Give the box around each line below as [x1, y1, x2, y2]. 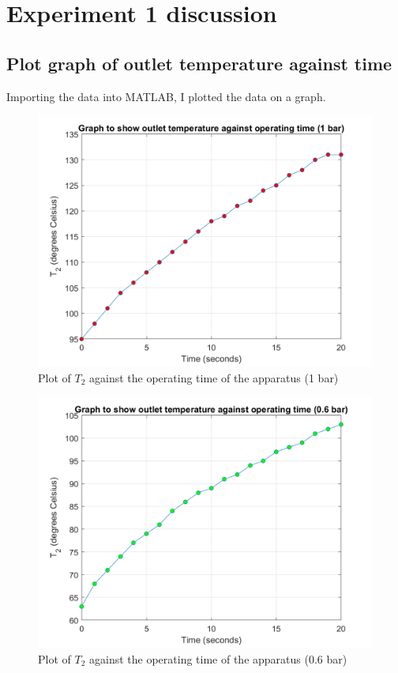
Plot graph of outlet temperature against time [6, 51, 392, 75]
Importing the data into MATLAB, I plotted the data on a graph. [6, 88, 326, 104]
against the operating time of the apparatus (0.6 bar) [89, 650, 347, 667]
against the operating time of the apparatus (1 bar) [89, 369, 339, 385]
